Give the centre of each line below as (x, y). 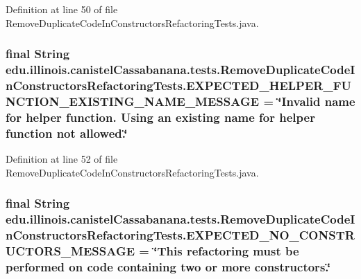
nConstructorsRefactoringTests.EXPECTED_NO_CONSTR (180, 234)
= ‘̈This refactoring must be (219, 250)
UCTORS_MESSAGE (70, 250)
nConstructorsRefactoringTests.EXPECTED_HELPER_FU (178, 85)
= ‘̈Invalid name (309, 101)
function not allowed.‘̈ (67, 133)
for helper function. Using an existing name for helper (160, 117)
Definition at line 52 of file (62, 159)
